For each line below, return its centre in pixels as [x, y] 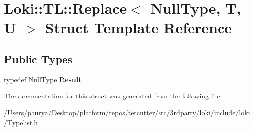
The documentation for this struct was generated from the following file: [113, 96]
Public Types [38, 58]
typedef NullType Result [43, 79]
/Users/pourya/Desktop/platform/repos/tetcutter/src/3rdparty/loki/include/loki [127, 112]
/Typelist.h [21, 122]
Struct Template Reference [138, 27]
